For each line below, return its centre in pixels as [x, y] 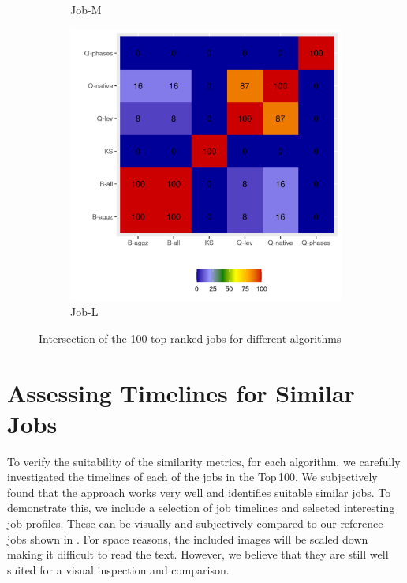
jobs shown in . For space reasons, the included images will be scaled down [188, 538]
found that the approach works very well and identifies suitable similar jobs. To [199, 492]
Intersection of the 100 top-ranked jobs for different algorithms [190, 338]
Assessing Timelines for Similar [181, 392]
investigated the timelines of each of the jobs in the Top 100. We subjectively [192, 477]
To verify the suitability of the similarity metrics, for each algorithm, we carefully [204, 461]
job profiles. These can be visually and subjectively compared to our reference [195, 523]
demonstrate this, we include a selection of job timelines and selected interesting [201, 508]
